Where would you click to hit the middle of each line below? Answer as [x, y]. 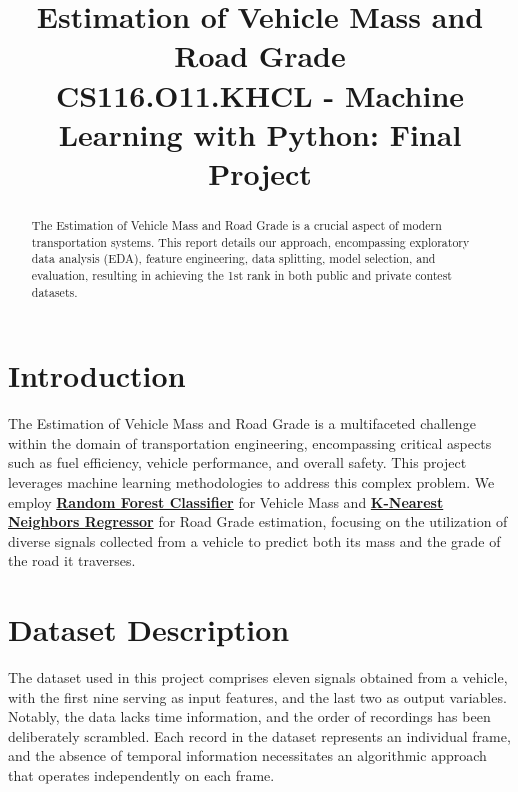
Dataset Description [149, 629]
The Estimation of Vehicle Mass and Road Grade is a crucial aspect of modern [236, 224]
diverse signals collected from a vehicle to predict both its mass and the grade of [254, 540]
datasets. [54, 291]
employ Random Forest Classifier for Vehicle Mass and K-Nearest [226, 501]
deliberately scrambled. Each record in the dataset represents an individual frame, [259, 735]
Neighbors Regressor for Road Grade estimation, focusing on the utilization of [258, 521]
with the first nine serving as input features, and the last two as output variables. [257, 696]
